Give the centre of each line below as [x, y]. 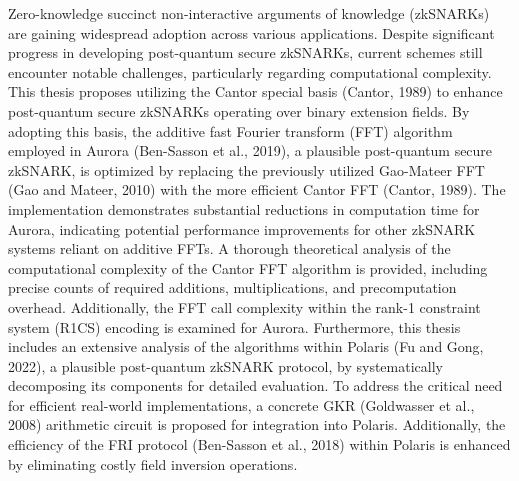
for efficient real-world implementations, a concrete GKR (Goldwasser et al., [241, 404]
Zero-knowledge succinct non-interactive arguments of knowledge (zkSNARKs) [249, 13]
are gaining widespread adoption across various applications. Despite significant [251, 32]
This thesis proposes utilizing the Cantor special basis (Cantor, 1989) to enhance [255, 91]
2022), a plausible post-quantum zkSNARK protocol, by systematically [225, 365]
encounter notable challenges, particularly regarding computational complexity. [250, 71]
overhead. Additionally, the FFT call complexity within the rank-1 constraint [244, 306]
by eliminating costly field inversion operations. [153, 463]
